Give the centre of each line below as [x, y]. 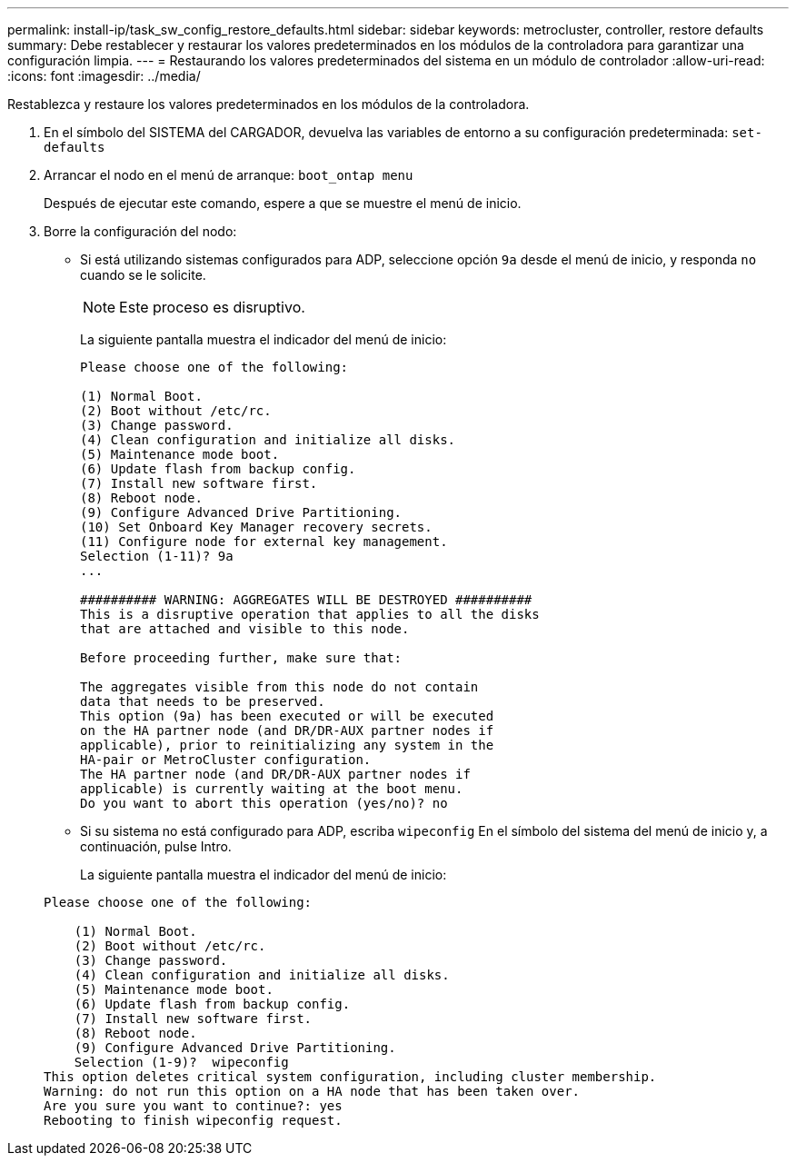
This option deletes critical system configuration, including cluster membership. [350, 1077]
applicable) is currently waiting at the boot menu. [272, 789]
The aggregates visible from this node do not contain [279, 687]
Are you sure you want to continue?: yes [193, 1106]
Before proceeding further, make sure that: [241, 658]
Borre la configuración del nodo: [140, 231]
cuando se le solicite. [143, 275]
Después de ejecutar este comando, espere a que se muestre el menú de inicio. [283, 203]
